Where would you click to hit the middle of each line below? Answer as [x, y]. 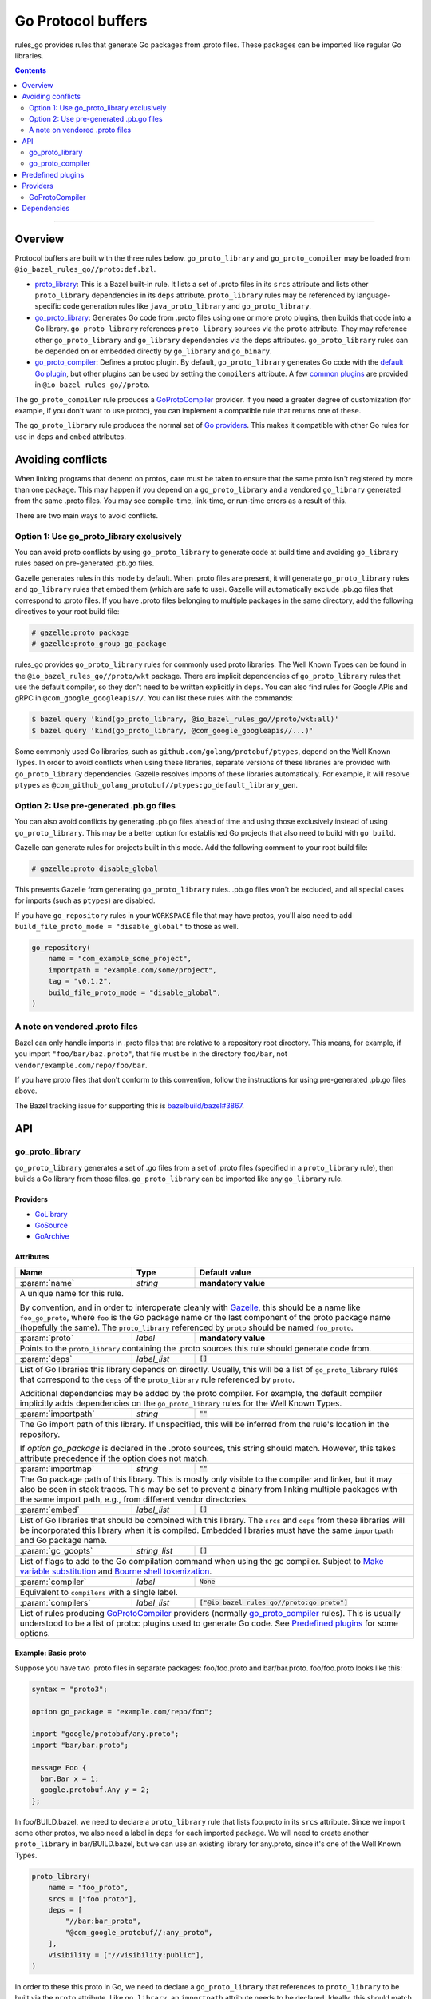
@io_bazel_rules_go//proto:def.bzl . [85, 269]
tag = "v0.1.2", [80, 981]
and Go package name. [63, 1540]
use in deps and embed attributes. [71, 437]
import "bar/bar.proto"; [80, 1745]
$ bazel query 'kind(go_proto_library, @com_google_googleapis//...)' [173, 730]
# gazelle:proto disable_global [95, 868]
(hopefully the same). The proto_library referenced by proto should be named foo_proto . [187, 1327]
